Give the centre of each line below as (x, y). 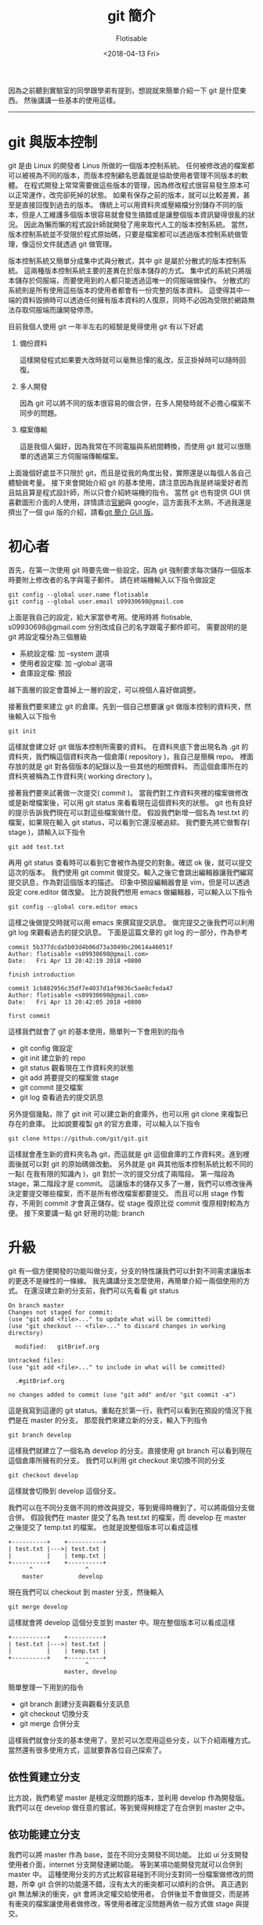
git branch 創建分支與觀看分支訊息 (75, 1704)
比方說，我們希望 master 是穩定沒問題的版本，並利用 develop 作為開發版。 (128, 1797)
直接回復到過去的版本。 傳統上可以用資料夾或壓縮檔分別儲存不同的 (129, 204)
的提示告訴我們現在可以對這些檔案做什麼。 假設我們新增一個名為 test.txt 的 (128, 812)
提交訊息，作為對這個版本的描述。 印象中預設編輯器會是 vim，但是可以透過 (129, 882)
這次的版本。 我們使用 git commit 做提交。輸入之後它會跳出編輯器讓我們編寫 (131, 872)
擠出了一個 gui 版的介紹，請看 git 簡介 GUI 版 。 (83, 512)
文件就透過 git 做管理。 (79, 243)
